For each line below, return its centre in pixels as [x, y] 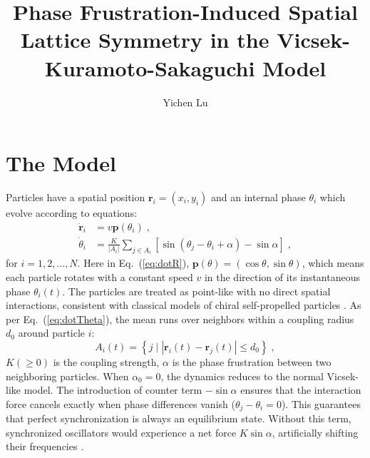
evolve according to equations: [72, 213]
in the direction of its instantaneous [282, 276]
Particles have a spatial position [76, 197]
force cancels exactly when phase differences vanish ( [120, 403]
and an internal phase [258, 197]
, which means [333, 263]
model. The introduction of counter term [113, 390]
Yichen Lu [185, 102]
